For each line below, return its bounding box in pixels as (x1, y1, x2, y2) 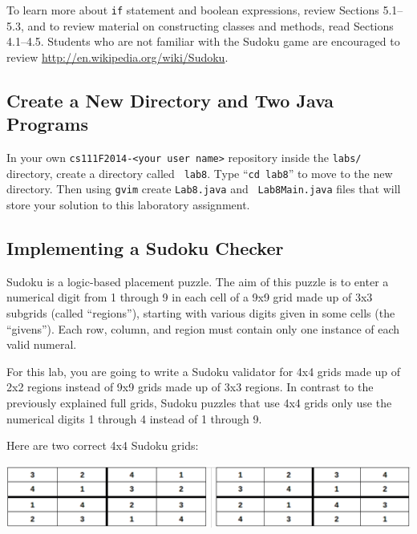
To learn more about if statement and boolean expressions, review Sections (6, 2, 379, 18)
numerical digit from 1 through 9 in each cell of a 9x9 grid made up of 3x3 (6, 289, 373, 305)
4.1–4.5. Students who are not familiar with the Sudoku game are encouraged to (6, 33, 400, 50)
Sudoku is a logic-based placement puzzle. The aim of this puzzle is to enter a (6, 273, 389, 289)
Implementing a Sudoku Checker (6, 235, 284, 260)
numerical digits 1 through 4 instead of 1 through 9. (6, 410, 262, 427)
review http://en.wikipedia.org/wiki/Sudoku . (6, 48, 229, 65)
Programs (6, 111, 88, 136)
